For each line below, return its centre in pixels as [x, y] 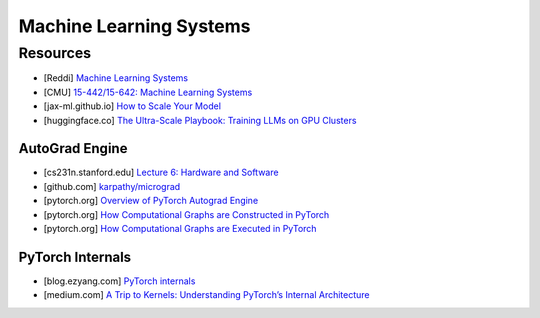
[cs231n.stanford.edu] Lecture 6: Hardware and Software [161, 172]
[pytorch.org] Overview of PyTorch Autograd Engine [151, 201]
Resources [55, 53]
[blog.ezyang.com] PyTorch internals [119, 281]
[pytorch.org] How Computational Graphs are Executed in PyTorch [180, 229]
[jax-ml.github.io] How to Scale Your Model [132, 106]
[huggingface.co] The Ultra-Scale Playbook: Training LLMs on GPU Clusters [200, 120]
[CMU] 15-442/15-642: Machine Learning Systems [148, 92]
